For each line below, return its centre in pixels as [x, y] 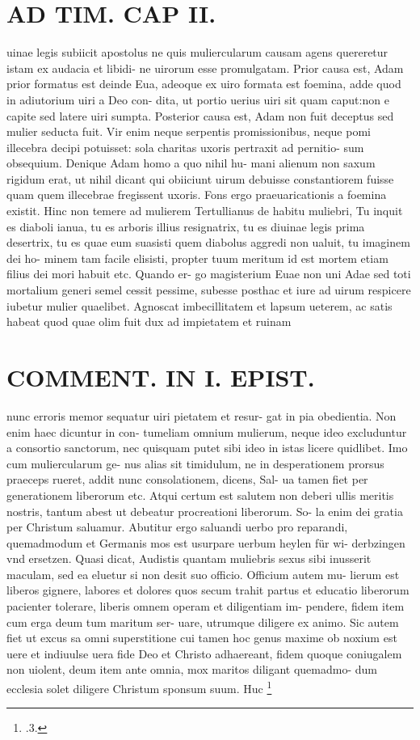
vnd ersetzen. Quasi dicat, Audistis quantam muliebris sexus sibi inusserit [189, 558]
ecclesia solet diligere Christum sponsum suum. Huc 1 [139, 687]
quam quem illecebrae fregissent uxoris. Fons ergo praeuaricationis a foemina [197, 195]
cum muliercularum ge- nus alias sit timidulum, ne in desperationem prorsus [195, 463]
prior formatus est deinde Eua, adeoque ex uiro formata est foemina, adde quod [204, 84]
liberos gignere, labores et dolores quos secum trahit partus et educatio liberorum [208, 590]
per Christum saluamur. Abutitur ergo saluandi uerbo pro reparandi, [177, 527]
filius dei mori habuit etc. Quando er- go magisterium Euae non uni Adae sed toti [209, 274]
